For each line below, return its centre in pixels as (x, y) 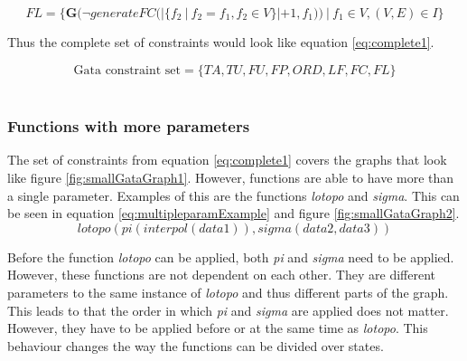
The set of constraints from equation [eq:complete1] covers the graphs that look (227, 160)
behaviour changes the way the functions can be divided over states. (196, 345)
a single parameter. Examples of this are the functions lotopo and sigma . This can (233, 195)
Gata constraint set (127, 70)
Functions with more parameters (129, 126)
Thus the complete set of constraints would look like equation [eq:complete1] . (221, 42)
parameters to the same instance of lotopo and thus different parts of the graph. (228, 292)
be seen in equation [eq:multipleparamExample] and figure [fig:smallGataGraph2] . (233, 213)
